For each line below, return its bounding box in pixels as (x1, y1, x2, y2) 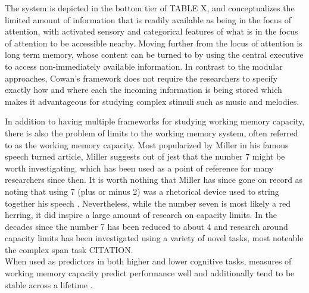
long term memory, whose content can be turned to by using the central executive (5, 48, 304, 61)
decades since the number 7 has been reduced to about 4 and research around (5, 220, 288, 232)
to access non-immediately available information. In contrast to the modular (5, 60, 283, 72)
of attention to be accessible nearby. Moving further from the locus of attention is (5, 36, 302, 49)
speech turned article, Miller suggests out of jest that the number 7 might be (5, 150, 285, 163)
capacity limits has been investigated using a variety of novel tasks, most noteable (5, 232, 304, 244)
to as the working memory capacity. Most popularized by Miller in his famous (5, 138, 289, 151)
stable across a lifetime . (5, 278, 93, 291)
